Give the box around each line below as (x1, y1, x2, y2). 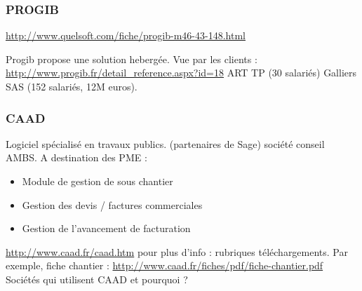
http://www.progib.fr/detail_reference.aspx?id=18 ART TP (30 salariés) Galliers (6, 65, 357, 80)
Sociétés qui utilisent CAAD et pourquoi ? (6, 271, 188, 286)
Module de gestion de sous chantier (22, 174, 173, 188)
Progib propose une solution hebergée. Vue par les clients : (6, 51, 257, 66)
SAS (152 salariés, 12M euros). (6, 79, 138, 93)
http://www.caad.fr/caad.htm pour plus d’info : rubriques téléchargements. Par (6, 244, 348, 259)
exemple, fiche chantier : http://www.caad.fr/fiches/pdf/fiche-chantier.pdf (6, 258, 323, 273)
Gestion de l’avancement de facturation (22, 221, 191, 236)
